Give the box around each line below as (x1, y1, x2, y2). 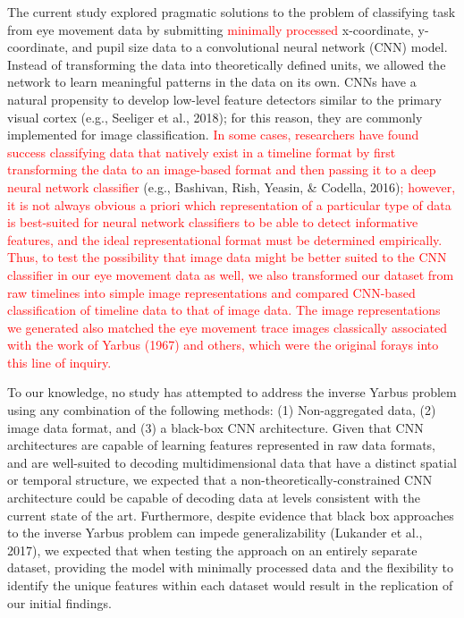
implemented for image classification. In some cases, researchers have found (7, 125, 419, 144)
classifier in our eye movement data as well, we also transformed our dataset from (7, 265, 454, 284)
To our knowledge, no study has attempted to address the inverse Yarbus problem (7, 383, 457, 402)
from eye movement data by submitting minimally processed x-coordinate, (7, 20, 414, 38)
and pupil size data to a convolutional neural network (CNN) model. (72, 38, 448, 56)
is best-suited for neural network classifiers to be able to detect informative (7, 213, 418, 232)
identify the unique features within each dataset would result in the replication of (7, 576, 453, 594)
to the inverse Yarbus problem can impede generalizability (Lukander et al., (7, 523, 423, 542)
